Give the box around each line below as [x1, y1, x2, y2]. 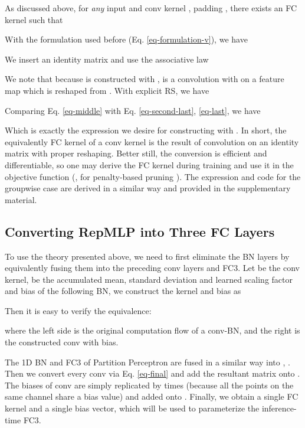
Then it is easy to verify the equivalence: [5, 304, 152, 316]
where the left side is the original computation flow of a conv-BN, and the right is [5, 324, 300, 336]
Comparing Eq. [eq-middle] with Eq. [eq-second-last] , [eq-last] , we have [5, 104, 261, 116]
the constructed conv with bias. [5, 336, 119, 348]
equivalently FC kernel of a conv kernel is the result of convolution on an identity [5, 135, 299, 148]
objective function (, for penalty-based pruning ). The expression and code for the [5, 170, 301, 182]
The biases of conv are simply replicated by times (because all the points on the [5, 378, 294, 391]
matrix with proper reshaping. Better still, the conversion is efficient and [5, 147, 267, 159]
